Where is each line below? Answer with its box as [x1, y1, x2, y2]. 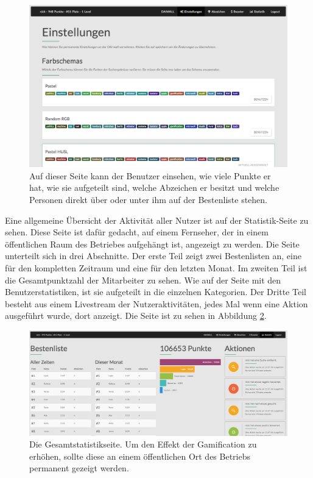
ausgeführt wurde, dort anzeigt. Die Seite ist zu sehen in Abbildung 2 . [5, 309, 267, 322]
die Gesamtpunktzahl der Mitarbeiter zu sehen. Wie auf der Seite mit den [5, 273, 281, 286]
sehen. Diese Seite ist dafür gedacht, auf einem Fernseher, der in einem [5, 226, 269, 238]
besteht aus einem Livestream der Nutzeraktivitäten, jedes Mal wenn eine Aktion [5, 297, 308, 310]
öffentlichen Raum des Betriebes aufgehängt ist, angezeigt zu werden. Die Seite [5, 237, 300, 250]
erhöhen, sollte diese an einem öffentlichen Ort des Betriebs [29, 449, 251, 462]
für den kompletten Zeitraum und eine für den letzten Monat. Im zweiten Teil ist [5, 261, 308, 274]
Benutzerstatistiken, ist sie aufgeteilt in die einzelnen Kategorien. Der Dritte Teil [5, 285, 306, 298]
